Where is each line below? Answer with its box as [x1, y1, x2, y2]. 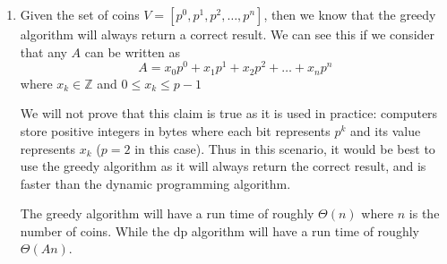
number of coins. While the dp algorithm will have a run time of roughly [20, 221, 419, 240]
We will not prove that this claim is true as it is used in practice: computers [20, 104, 438, 123]
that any [20, 42, 67, 61]
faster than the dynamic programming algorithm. [20, 174, 291, 192]
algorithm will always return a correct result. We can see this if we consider [20, 25, 435, 43]
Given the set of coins [20, 5, 140, 23]
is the [408, 204, 440, 223]
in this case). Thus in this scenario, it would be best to [134, 139, 435, 158]
